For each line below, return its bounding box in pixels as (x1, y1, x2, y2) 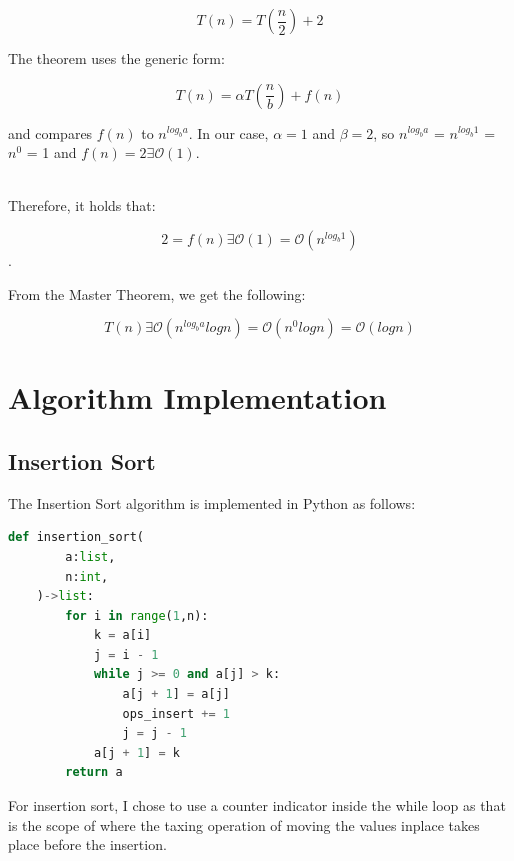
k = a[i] (93, 628, 152, 643)
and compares (8, 122, 93, 143)
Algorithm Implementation (8, 377, 387, 418)
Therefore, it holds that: (8, 195, 156, 216)
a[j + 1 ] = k (93, 745, 180, 760)
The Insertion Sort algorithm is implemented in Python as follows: (8, 492, 416, 513)
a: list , (65, 549, 116, 564)
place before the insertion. (8, 834, 167, 855)
